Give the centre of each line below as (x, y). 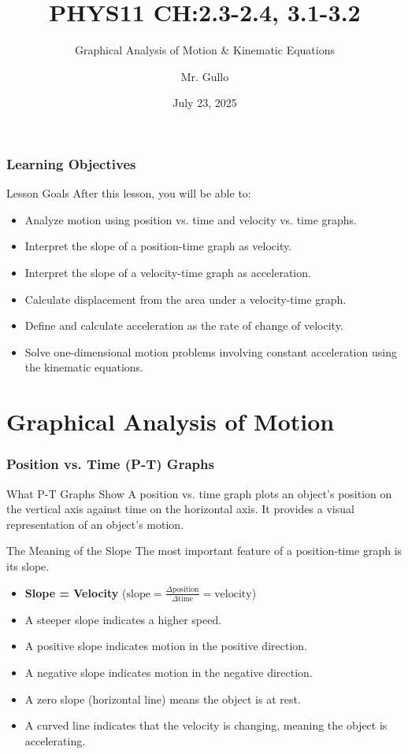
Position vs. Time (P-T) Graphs (110, 464)
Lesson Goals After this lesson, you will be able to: (129, 193)
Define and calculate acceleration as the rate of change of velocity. (184, 325)
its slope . (28, 565)
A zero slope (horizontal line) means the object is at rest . (163, 699)
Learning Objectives (71, 163)
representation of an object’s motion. (95, 524)
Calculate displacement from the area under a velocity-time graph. (185, 299)
